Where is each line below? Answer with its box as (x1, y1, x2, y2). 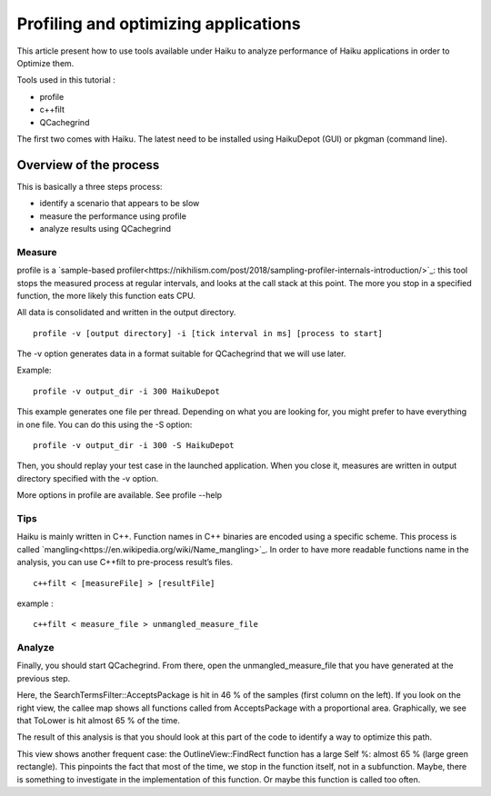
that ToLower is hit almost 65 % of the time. (16, 714, 181, 726)
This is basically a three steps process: (16, 181, 163, 192)
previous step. (16, 672, 71, 683)
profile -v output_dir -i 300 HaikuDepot (33, 386, 220, 396)
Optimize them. (16, 57, 75, 68)
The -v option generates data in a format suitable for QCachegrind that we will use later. (16, 348, 346, 359)
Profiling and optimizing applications (16, 14, 301, 34)
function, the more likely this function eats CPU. (16, 290, 195, 301)
